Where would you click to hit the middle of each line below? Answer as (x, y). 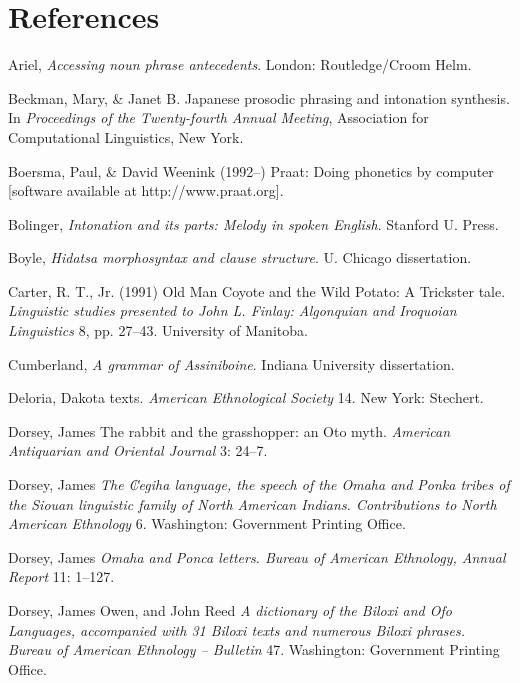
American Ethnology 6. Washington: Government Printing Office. (207, 523)
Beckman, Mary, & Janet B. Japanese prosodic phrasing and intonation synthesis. (259, 97)
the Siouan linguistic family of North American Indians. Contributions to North (252, 503)
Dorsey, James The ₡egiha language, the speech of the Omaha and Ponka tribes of (259, 484)
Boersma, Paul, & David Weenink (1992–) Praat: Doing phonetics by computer (251, 170)
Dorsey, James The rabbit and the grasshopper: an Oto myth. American (229, 430)
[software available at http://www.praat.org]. (146, 190)
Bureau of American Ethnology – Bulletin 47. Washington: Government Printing (254, 649)
